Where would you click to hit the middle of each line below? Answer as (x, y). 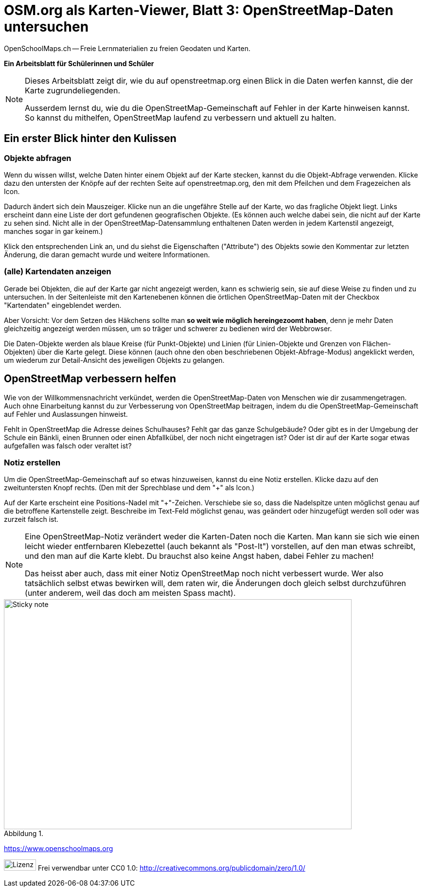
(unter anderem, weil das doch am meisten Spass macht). (130, 593)
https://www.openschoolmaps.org (59, 849)
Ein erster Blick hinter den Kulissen (90, 139)
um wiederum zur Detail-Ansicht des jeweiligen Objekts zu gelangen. (114, 360)
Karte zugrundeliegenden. (73, 90)
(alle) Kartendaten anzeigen (58, 272)
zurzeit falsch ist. (31, 519)
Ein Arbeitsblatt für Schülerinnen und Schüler (79, 63)
